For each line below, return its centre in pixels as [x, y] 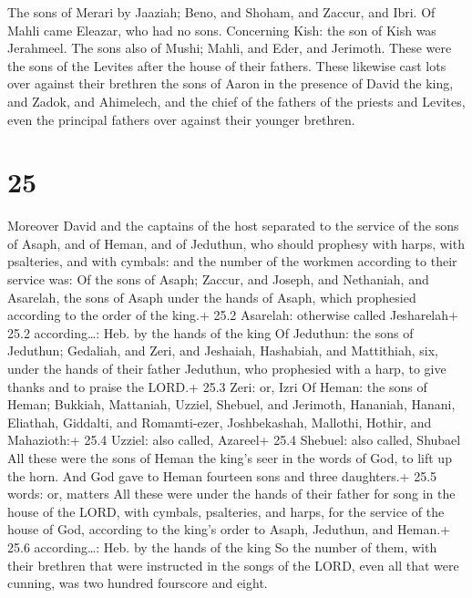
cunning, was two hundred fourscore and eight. [138, 583]
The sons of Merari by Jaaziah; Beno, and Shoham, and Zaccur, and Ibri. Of [221, 12]
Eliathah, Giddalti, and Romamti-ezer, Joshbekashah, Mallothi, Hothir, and [220, 422]
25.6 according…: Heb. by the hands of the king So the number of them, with [222, 546]
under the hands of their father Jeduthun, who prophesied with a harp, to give [227, 369]
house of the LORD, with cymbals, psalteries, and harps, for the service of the [226, 511]
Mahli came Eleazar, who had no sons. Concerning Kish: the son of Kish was [222, 30]
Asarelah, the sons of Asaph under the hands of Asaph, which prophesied [212, 297]
